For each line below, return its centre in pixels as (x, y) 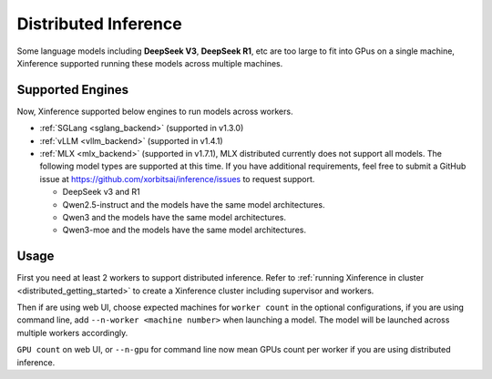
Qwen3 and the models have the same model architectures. (174, 217)
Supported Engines (73, 90)
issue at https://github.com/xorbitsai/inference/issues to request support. (177, 179)
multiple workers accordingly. (72, 333)
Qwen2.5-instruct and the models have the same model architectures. (194, 204)
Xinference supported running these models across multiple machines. (150, 63)
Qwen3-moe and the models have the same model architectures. (184, 230)
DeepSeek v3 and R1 (101, 192)
